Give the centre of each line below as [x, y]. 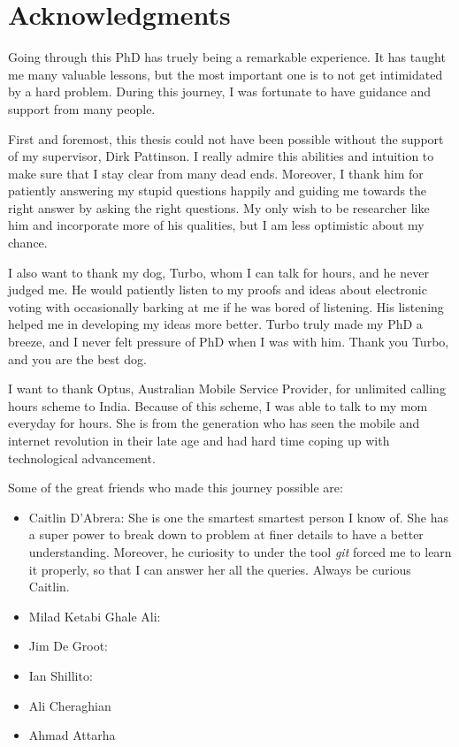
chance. [28, 243]
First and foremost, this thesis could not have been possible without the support [226, 138]
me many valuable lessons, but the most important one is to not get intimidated [226, 74]
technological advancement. [82, 457]
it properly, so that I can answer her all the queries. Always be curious [220, 569]
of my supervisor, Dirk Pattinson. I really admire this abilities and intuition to [221, 156]
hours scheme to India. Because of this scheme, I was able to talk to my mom [218, 405]
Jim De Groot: [68, 646]
